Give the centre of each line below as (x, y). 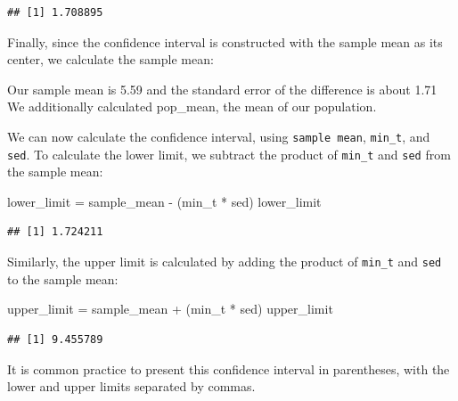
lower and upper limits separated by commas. (131, 386)
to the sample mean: (63, 278)
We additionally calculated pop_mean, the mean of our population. (192, 106)
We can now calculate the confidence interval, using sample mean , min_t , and (219, 136)
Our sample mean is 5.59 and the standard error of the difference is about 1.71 (222, 89)
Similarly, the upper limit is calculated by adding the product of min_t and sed (225, 262)
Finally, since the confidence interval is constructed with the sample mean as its (225, 41)
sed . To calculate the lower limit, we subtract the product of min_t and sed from (229, 154)
